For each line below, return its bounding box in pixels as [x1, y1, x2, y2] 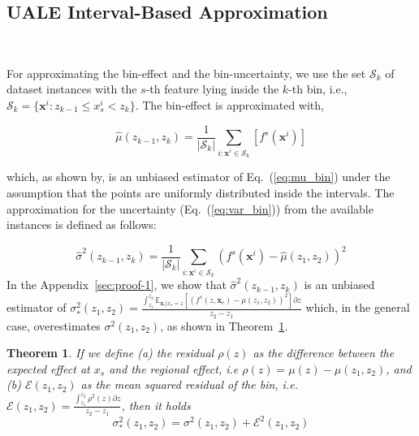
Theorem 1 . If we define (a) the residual [6, 344, 214, 361]
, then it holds [121, 396, 191, 413]
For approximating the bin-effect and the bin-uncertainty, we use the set [6, 64, 366, 81]
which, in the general [305, 299, 410, 316]
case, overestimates [6, 317, 101, 334]
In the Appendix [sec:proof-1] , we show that [6, 276, 227, 293]
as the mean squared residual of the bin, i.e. [80, 376, 298, 393]
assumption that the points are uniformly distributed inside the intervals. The [6, 183, 395, 201]
